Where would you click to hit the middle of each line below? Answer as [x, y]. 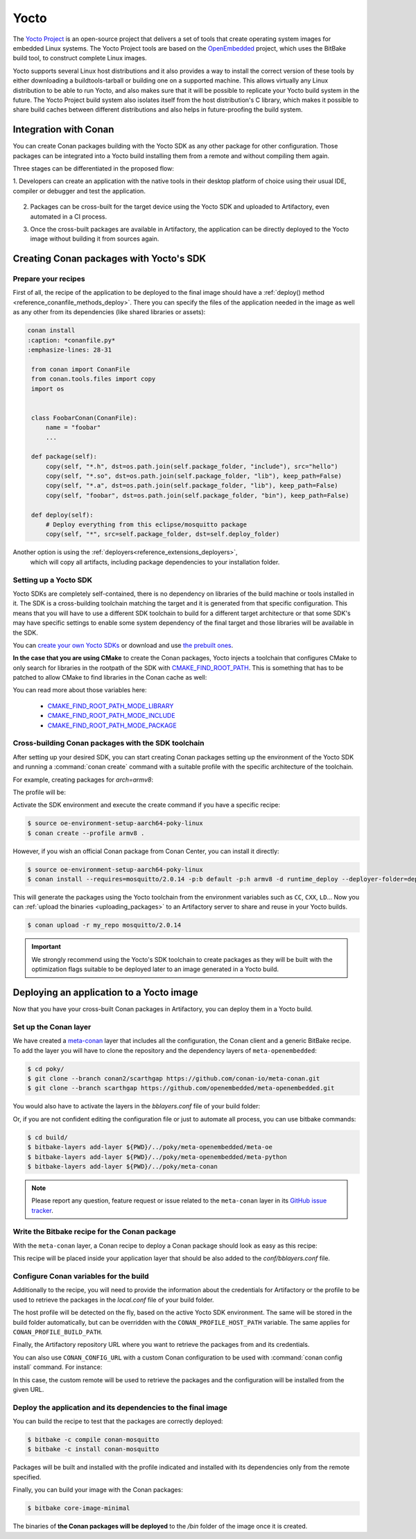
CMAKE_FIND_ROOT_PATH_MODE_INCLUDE [112, 716]
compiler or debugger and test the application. [79, 191]
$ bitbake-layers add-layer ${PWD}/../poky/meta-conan [122, 1166]
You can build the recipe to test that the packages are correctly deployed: [118, 1421]
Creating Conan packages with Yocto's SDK [110, 259]
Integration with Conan [63, 129]
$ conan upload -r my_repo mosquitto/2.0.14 [104, 925]
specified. [27, 1477]
